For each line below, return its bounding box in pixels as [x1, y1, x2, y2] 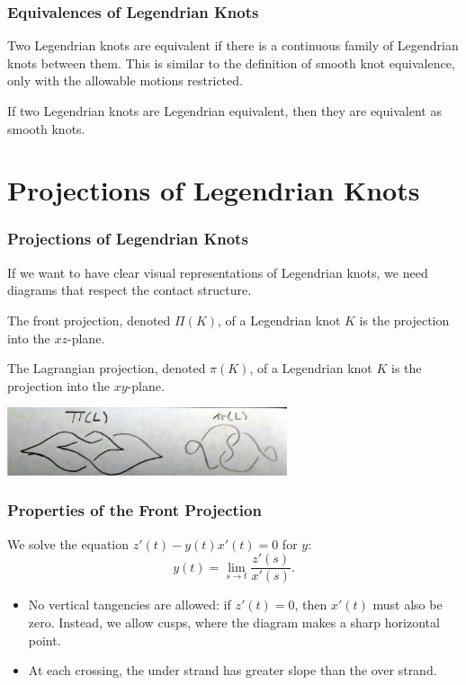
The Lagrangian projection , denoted [7, 359, 206, 378]
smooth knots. [7, 119, 85, 138]
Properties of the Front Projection [7, 499, 262, 521]
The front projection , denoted [7, 310, 171, 329]
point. [28, 630, 61, 649]
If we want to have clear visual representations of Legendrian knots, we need [7, 262, 428, 281]
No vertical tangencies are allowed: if [28, 595, 231, 614]
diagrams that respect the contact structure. [7, 280, 252, 299]
